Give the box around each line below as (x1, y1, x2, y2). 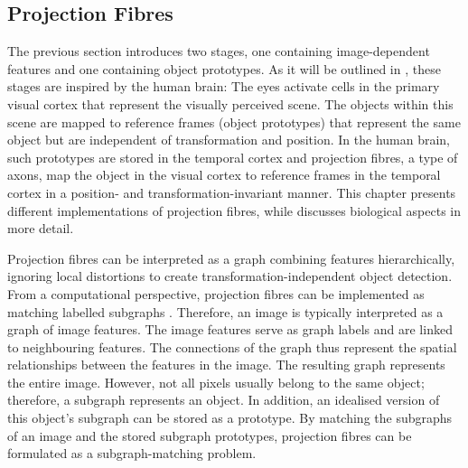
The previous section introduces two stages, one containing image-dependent (7, 42, 430, 61)
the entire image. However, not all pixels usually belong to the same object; (7, 372, 425, 391)
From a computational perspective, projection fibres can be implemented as (7, 284, 425, 303)
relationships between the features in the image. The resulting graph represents (7, 355, 445, 374)
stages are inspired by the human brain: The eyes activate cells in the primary (7, 77, 440, 96)
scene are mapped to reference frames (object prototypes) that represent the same (7, 112, 461, 131)
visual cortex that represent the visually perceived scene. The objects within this (7, 94, 454, 113)
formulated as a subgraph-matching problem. (7, 444, 257, 463)
